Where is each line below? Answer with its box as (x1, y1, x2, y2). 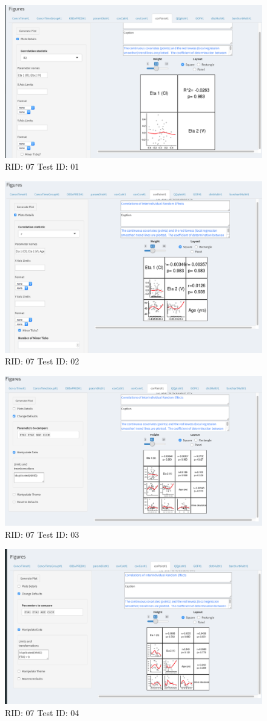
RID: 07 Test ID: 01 (5, 160, 79, 173)
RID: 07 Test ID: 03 (5, 528, 79, 540)
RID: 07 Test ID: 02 (5, 355, 79, 367)
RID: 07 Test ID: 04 (5, 706, 79, 719)
